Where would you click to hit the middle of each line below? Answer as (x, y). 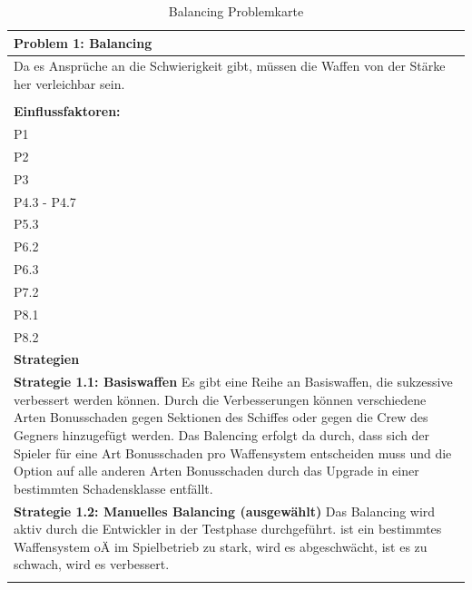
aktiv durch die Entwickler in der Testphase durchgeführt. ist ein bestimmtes (228, 529)
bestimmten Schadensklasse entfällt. (113, 488)
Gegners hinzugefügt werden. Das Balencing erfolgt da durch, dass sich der (222, 435)
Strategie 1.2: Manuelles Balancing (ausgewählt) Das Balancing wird (225, 511)
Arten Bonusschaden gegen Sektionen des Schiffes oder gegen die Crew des (221, 417)
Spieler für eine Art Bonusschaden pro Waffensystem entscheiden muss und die (233, 452)
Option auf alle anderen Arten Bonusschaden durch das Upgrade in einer (216, 471)
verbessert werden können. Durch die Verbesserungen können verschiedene (220, 399)
